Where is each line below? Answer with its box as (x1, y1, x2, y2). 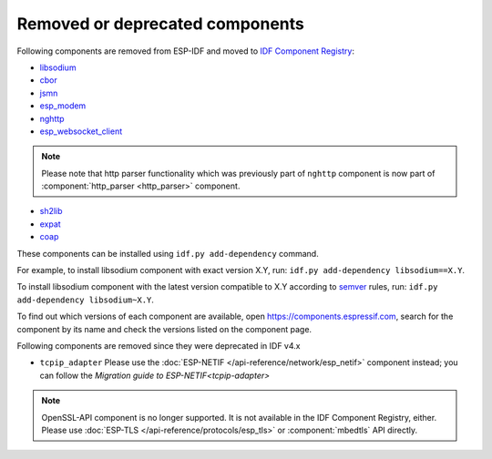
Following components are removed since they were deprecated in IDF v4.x (16, 340, 301, 351)
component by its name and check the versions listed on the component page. (16, 323, 313, 334)
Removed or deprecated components (16, 14, 305, 34)
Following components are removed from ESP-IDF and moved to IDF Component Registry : (16, 46, 355, 56)
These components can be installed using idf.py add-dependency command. (16, 248, 319, 259)
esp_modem (39, 100, 87, 111)
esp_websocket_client (39, 126, 123, 137)
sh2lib (39, 206, 63, 217)
